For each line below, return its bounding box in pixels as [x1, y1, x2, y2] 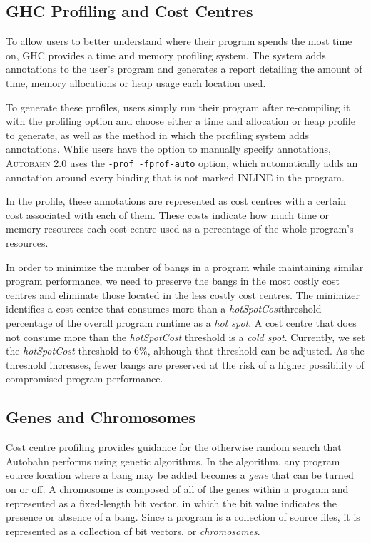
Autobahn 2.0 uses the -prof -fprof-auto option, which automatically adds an [6, 155, 358, 170]
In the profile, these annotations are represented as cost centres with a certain [6, 193, 347, 208]
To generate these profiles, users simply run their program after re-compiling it [6, 99, 350, 114]
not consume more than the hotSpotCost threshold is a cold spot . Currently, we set [6, 329, 365, 344]
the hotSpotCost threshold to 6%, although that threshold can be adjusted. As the [6, 343, 365, 358]
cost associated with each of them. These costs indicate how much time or [6, 207, 330, 222]
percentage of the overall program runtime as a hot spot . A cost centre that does [6, 315, 357, 330]
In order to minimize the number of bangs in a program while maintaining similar [6, 259, 364, 274]
